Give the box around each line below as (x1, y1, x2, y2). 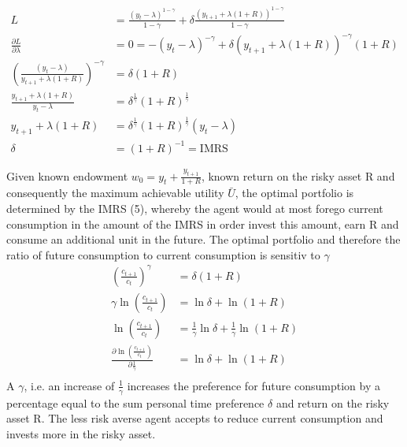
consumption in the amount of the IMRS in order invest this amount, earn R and (6, 215, 399, 232)
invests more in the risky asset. (6, 425, 156, 441)
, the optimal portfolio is (235, 184, 354, 201)
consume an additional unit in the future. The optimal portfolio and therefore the (6, 231, 401, 248)
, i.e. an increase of (24, 377, 115, 393)
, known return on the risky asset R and (201, 167, 395, 184)
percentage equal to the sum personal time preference (6, 394, 265, 411)
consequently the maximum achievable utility (6, 184, 224, 201)
